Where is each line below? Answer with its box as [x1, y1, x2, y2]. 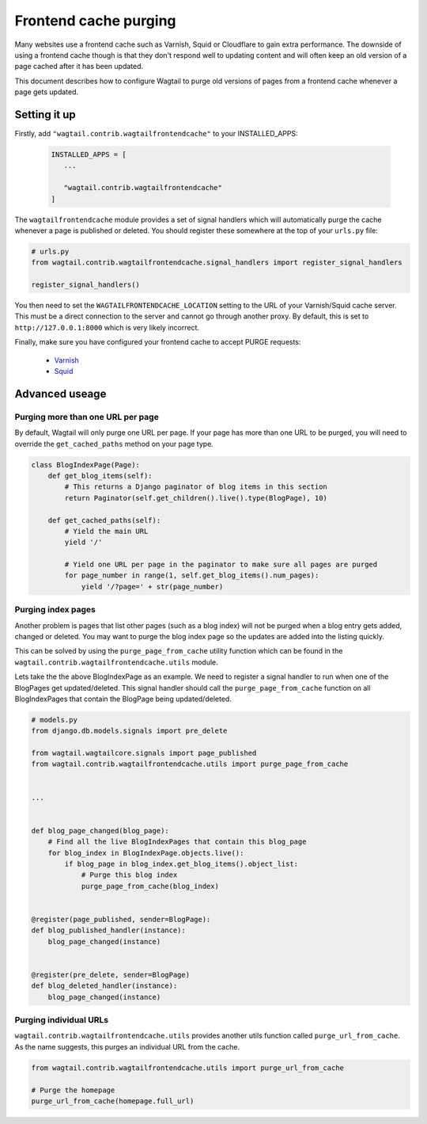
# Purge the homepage [31, 1085, 115, 1095]
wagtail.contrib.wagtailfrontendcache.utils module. [14, 657, 219, 667]
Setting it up [14, 108, 77, 121]
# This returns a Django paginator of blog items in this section [64, 482, 328, 491]
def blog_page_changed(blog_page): [31, 826, 169, 835]
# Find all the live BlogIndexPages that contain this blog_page [47, 837, 307, 847]
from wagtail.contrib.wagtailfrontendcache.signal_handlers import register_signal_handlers [31, 258, 402, 267]
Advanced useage [14, 387, 107, 400]
